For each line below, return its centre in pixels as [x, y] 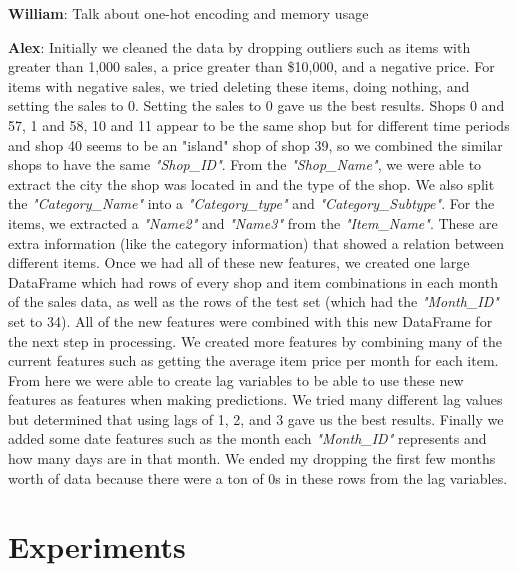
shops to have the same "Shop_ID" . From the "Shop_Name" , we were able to [245, 164]
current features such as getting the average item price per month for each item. [253, 360]
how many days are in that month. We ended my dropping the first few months [252, 458]
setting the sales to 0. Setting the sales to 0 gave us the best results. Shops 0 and [256, 105]
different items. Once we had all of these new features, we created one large [239, 262]
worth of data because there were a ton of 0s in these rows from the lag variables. [258, 477]
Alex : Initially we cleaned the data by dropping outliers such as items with [239, 46]
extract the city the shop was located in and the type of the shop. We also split [251, 183]
